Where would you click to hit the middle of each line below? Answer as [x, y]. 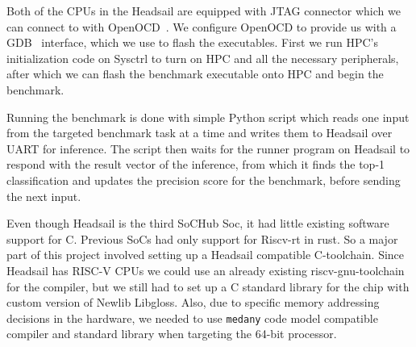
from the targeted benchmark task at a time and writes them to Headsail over [200, 133]
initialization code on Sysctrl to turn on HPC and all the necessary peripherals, [203, 58]
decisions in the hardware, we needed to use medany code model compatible [192, 318]
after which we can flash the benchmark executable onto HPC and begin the [195, 74]
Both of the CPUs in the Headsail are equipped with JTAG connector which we [204, 10]
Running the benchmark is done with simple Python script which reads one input [208, 117]
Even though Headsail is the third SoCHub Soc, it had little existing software [198, 223]
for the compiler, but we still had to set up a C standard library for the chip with [208, 286]
